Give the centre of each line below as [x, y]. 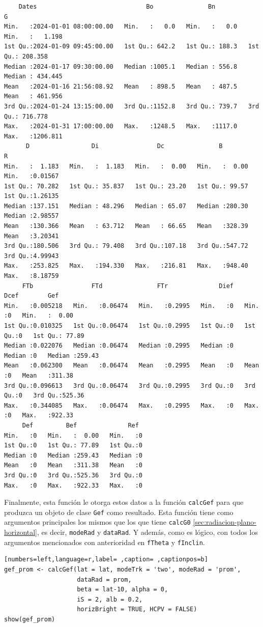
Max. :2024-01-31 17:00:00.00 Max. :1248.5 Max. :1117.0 [121, 126]
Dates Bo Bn [117, 7]
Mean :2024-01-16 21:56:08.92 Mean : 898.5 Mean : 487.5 [121, 86]
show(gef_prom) [30, 619]
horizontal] [21, 532]
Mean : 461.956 [33, 96]
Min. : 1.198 [33, 36]
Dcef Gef [32, 296]
